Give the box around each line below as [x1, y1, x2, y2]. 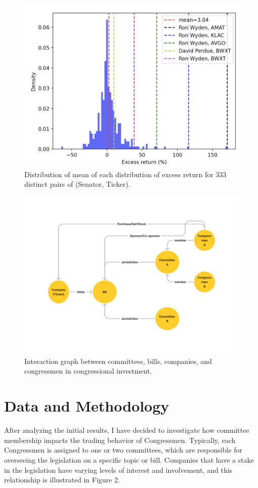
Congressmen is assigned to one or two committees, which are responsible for [4, 444, 242, 455]
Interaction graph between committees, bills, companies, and [24, 355, 212, 366]
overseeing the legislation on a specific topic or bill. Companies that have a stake [4, 454, 254, 465]
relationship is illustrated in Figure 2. [4, 474, 120, 485]
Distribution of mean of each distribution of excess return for [24, 169, 213, 179]
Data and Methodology [4, 395, 169, 416]
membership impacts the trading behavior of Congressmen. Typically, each [4, 434, 236, 445]
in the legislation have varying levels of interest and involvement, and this [4, 464, 233, 475]
